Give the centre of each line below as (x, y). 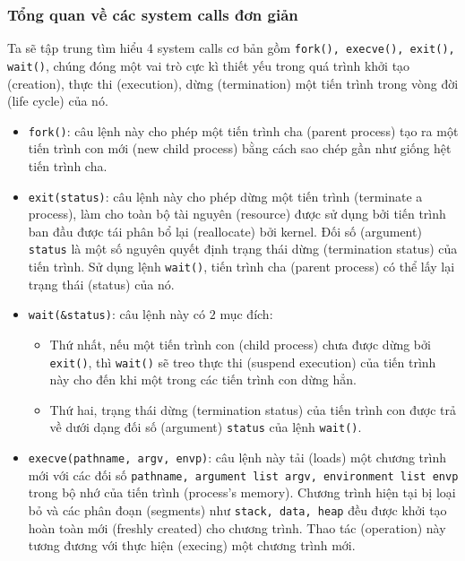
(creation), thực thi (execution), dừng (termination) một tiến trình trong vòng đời (233, 83)
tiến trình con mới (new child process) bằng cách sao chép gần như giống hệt (240, 148)
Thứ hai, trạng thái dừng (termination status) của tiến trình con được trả (253, 409)
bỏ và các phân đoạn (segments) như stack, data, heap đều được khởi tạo (237, 509)
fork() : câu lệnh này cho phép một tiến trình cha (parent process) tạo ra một (243, 130)
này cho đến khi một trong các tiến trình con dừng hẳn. (203, 380)
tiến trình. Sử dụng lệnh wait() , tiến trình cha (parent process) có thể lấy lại (241, 267)
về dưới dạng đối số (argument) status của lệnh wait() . (206, 427)
